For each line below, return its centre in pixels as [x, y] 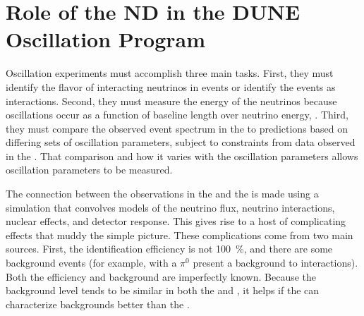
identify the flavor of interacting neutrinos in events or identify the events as [171, 86]
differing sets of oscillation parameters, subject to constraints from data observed [181, 142]
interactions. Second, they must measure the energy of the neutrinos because [171, 101]
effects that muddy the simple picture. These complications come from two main [180, 235]
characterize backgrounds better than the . [98, 304]
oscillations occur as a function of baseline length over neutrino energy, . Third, [177, 115]
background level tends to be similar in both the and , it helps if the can [163, 290]
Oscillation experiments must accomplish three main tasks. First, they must [170, 73]
